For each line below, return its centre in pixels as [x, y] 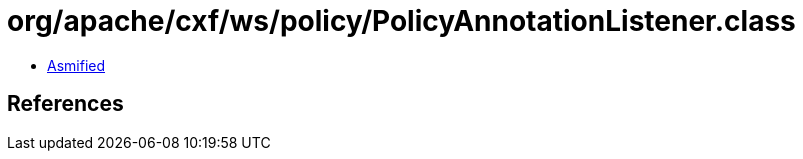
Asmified [76, 65]
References [65, 104]
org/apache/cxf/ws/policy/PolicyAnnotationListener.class [401, 21]
